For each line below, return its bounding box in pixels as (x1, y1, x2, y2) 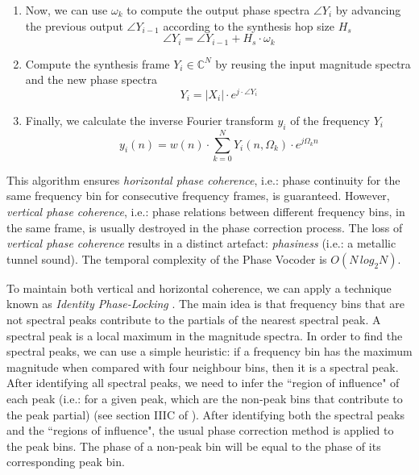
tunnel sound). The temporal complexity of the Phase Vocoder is (6, 250, 327, 267)
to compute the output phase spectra (127, 2, 310, 18)
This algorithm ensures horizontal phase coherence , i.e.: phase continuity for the (6, 171, 400, 188)
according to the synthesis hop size (163, 17, 335, 34)
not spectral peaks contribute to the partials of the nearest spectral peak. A (6, 310, 381, 327)
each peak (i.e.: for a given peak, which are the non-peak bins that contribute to (6, 390, 403, 406)
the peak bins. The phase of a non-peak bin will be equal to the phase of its (6, 437, 381, 454)
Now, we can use (25, 2, 108, 18)
